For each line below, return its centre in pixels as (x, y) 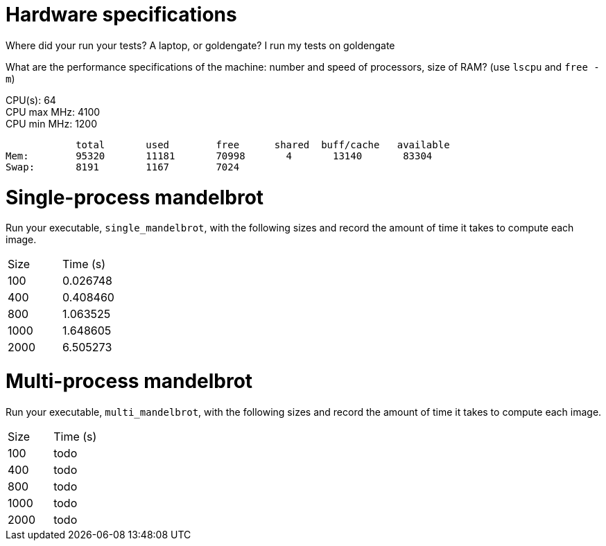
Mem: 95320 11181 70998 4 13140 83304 (219, 156)
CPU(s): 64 (31, 100)
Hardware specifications (121, 15)
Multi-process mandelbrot (129, 381)
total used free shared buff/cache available (263, 144)
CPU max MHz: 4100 (53, 112)
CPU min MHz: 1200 (52, 123)
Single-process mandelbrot (135, 197)
